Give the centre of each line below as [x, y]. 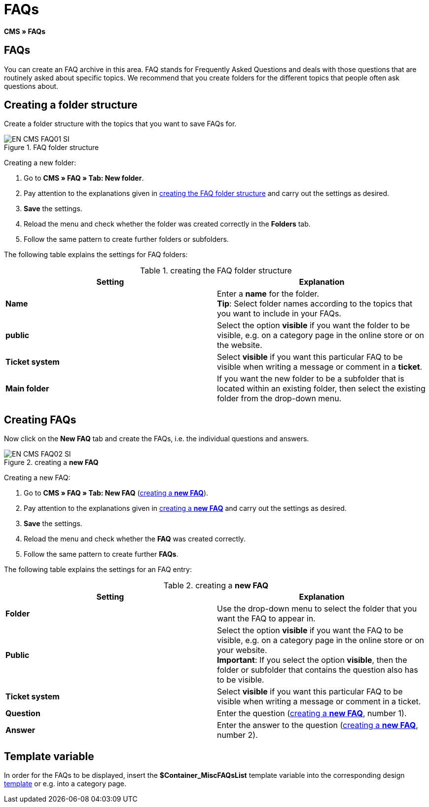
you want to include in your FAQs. [279, 314]
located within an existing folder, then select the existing [321, 389]
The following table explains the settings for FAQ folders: [96, 255]
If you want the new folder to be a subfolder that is [311, 379]
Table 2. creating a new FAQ [216, 586]
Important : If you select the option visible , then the [312, 660]
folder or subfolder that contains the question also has [318, 670]
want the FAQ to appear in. [266, 619]
